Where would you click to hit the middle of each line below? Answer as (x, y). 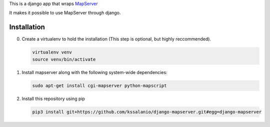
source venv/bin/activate (64, 59)
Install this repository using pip (53, 98)
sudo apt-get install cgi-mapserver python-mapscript (99, 85)
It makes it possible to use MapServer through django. (65, 13)
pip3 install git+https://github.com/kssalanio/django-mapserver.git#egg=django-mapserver (147, 112)
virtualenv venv (52, 52)
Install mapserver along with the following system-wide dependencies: (94, 72)
